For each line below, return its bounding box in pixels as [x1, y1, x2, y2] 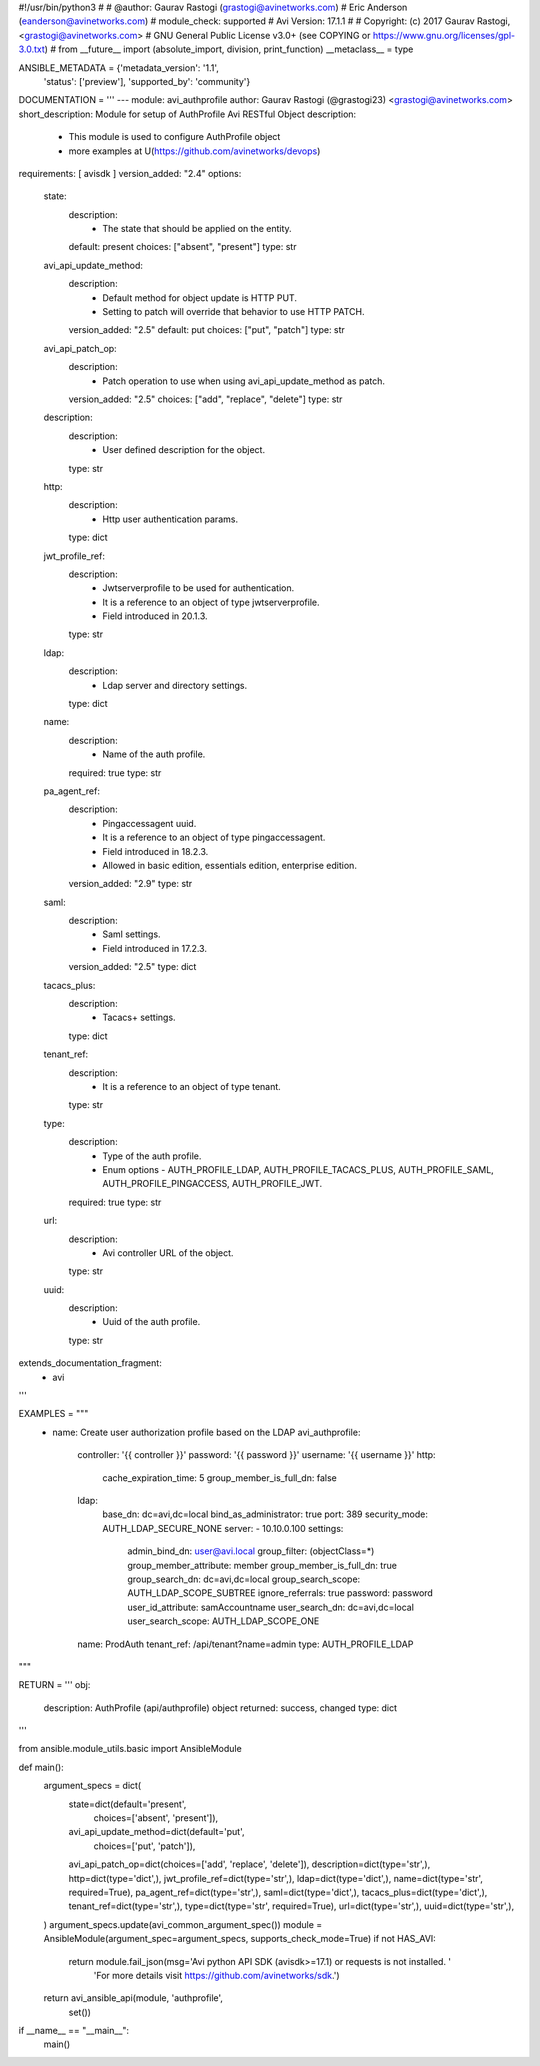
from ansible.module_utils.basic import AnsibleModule [18, 1743, 242, 1755]
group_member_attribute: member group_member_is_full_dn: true [127, 1559, 397, 1571]
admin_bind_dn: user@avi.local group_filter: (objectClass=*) [127, 1545, 375, 1557]
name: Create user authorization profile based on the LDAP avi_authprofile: [52, 1426, 361, 1438]
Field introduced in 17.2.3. [102, 942, 207, 954]
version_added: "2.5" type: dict [68, 961, 197, 973]
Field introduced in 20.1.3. [102, 610, 209, 622]
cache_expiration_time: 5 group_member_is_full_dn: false [102, 1471, 337, 1484]
